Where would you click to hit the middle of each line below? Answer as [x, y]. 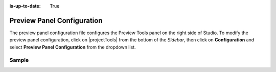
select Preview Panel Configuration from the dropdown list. [73, 47]
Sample [19, 60]
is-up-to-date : [25, 6]
